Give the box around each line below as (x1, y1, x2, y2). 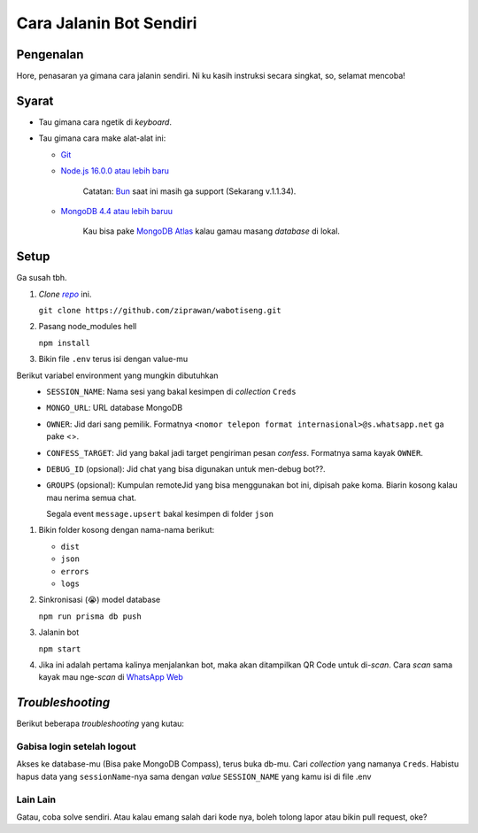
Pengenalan (16, 47, 84, 62)
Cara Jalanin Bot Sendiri (16, 13, 197, 33)
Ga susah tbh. (16, 273, 67, 283)
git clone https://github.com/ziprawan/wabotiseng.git (38, 305, 282, 315)
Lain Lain (16, 793, 57, 806)
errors (60, 567, 89, 576)
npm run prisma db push (38, 611, 142, 621)
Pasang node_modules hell (38, 321, 137, 332)
